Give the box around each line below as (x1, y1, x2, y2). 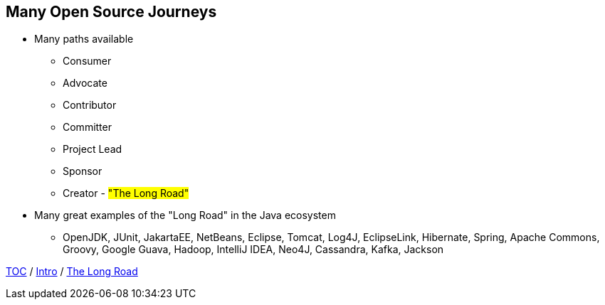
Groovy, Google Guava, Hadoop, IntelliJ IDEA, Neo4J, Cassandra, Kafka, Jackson (63, 243, 444, 256)
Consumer (63, 55, 112, 68)
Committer (63, 121, 112, 134)
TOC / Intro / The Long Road (6, 265, 138, 278)
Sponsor (63, 165, 102, 178)
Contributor (63, 99, 117, 112)
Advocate (63, 77, 107, 90)
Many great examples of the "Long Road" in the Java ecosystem (34, 209, 336, 222)
